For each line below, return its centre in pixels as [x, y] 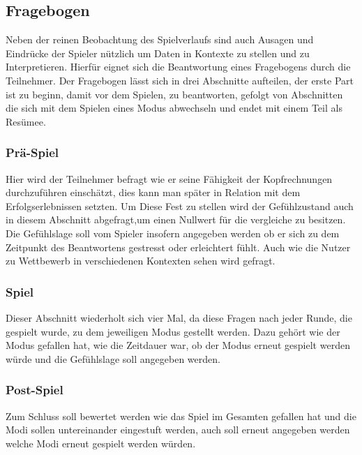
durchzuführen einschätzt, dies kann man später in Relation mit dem [153, 192]
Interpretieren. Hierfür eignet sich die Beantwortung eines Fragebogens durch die [178, 67]
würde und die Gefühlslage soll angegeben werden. [113, 358]
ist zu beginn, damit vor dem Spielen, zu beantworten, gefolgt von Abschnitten [174, 94]
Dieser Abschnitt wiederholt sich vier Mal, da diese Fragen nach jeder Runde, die [179, 317]
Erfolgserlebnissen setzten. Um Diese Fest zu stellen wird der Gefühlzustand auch [180, 206]
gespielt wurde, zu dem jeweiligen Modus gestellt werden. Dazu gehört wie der [173, 331]
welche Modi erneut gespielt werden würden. [101, 443]
